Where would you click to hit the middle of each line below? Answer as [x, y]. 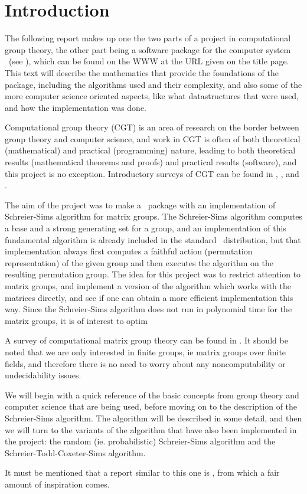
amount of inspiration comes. [57, 484]
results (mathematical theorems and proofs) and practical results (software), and [151, 162]
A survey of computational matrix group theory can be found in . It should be [146, 340]
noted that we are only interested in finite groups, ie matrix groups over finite [146, 351]
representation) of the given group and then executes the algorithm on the [139, 262]
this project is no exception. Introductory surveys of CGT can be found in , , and [152, 173]
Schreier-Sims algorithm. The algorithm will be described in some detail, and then [153, 418]
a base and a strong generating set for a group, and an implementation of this [146, 228]
